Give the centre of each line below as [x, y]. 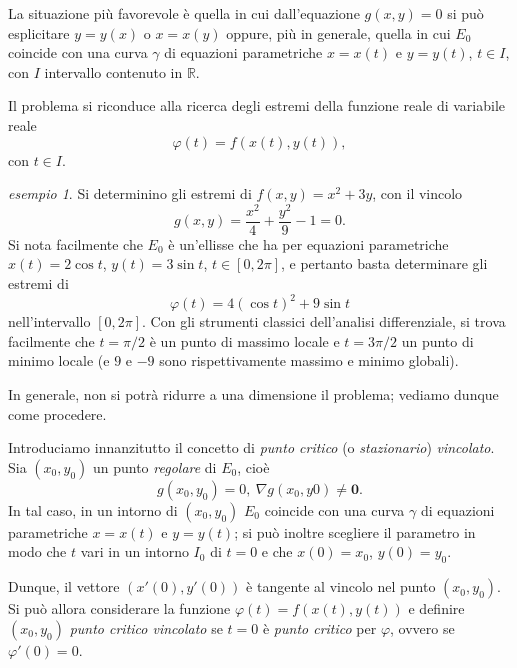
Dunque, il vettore [64, 586]
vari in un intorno [134, 551]
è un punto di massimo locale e [244, 340]
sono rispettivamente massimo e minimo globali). [309, 360]
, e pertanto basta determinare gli [384, 263]
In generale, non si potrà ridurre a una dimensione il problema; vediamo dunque [253, 393]
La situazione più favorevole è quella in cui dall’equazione [184, 13]
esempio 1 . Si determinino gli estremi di [130, 193]
